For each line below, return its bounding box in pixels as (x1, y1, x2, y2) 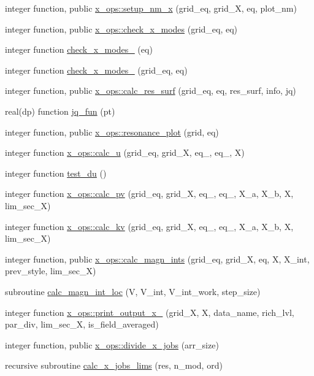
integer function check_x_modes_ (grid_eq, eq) (5, 63, 188, 76)
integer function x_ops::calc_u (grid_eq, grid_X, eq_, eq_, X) (5, 146, 245, 159)
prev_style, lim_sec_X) (5, 264, 96, 277)
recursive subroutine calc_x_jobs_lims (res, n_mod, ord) (5, 359, 223, 372)
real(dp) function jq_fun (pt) (5, 104, 115, 117)
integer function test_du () (5, 166, 107, 179)
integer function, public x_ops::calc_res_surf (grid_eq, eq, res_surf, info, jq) (5, 84, 296, 97)
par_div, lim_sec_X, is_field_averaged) (5, 318, 159, 331)
